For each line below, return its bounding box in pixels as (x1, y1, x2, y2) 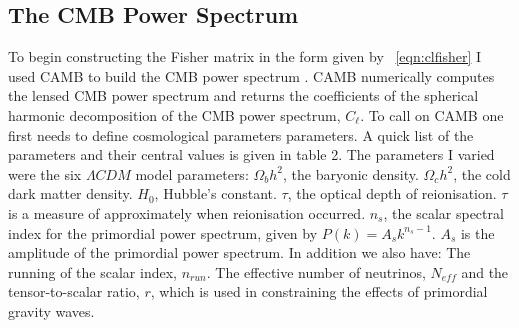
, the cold (453, 163, 511, 184)
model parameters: (135, 163, 249, 184)
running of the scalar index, (8, 261, 177, 282)
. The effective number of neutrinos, (206, 261, 426, 282)
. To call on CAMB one (360, 104, 504, 125)
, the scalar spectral (383, 202, 504, 223)
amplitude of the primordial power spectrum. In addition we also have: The (8, 242, 471, 263)
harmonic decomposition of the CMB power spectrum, (8, 104, 341, 125)
